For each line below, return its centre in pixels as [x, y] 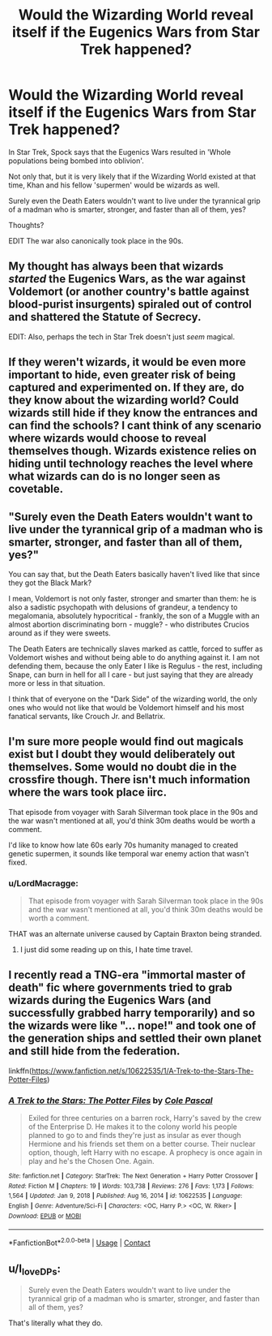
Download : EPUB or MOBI [45, 1216]
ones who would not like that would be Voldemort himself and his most [126, 707]
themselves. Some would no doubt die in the [123, 767]
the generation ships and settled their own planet [135, 1039]
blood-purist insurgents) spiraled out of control [130, 305]
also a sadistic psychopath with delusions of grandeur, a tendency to [123, 607]
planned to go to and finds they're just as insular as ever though [134, 1136]
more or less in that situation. [57, 683]
